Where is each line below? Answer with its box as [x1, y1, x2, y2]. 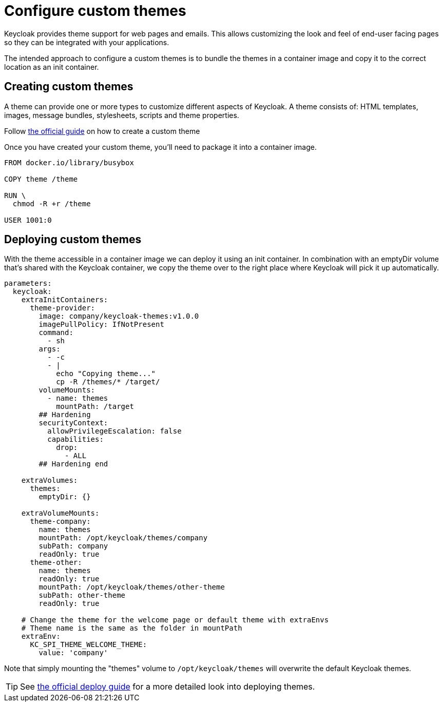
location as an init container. [4, 62, 99, 71]
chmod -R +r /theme [12, 199, 91, 208]
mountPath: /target [56, 402, 134, 411]
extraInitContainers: [21, 296, 108, 304]
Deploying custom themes [4, 233, 142, 246]
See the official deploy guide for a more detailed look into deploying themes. [20, 681, 315, 692]
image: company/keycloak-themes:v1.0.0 [38, 312, 199, 321]
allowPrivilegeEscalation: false [47, 427, 182, 436]
